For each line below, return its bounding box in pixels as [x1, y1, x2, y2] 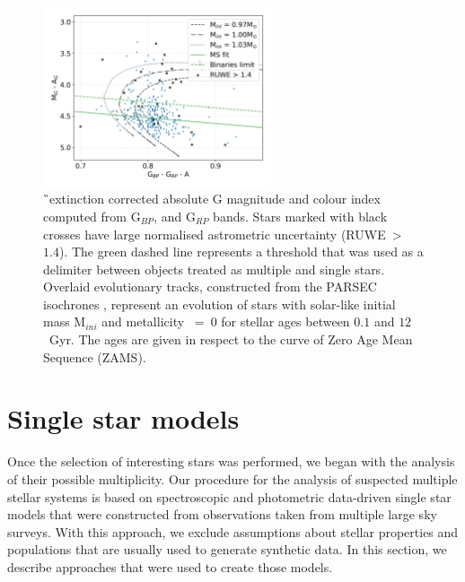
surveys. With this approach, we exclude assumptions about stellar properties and [7, 522, 459, 541]
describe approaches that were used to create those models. [7, 557, 333, 576]
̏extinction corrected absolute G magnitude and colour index [43, 189, 381, 208]
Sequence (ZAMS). [43, 347, 146, 366]
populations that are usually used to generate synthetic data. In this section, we [7, 540, 447, 559]
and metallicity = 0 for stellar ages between [101, 312, 350, 331]
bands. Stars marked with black [213, 206, 388, 225]
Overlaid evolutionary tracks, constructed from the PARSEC [43, 277, 377, 296]
